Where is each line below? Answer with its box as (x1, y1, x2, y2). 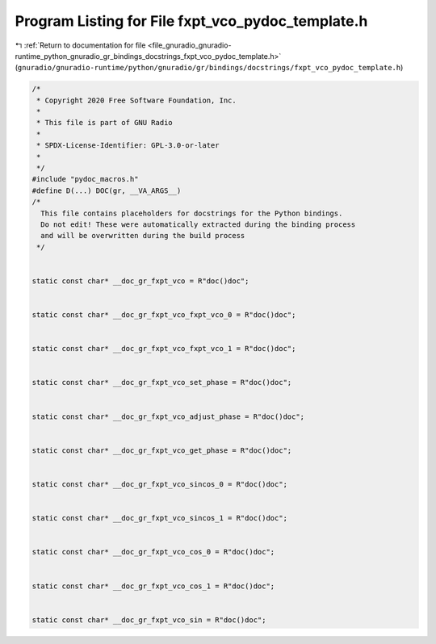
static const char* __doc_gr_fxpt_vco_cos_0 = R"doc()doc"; (31, 547, 275, 557)
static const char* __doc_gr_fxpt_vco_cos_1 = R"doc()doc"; (31, 581, 275, 591)
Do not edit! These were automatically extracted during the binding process (40, 220, 356, 229)
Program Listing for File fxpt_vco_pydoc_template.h (15, 12, 368, 30)
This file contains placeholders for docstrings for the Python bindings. (40, 208, 343, 218)
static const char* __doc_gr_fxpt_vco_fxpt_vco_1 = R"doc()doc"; (31, 344, 296, 353)
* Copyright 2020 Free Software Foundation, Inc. (36, 95, 237, 105)
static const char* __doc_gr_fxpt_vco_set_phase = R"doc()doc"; (31, 378, 292, 387)
